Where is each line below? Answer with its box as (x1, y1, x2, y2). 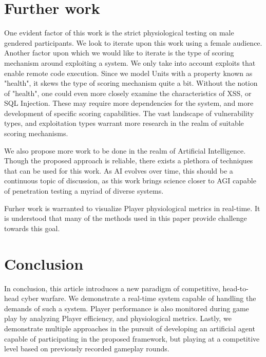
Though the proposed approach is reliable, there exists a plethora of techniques (4, 155, 253, 166)
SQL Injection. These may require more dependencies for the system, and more (4, 98, 254, 108)
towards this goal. (4, 222, 60, 233)
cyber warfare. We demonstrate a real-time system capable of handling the (21, 293, 256, 304)
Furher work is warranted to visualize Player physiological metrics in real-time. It (4, 202, 260, 213)
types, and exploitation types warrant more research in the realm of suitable (4, 118, 244, 128)
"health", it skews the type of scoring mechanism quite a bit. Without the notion (4, 78, 258, 88)
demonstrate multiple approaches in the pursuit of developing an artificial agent (4, 323, 255, 333)
